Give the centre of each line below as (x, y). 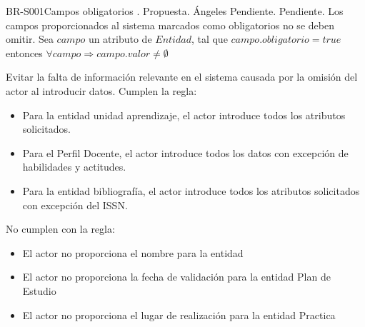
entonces (24, 52)
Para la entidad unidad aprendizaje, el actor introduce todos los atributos (184, 115)
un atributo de (120, 39)
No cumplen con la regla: (60, 229)
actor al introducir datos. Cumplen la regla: (101, 90)
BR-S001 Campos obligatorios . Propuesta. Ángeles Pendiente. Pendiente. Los (175, 11)
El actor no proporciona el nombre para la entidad (133, 252)
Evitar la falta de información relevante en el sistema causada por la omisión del (182, 77)
